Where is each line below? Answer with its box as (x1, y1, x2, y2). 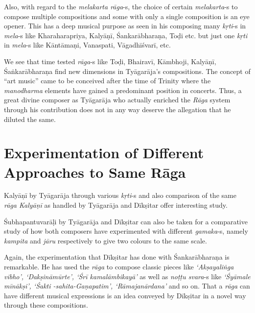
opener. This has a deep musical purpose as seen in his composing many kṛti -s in (4, 21, 246, 31)
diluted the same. (4, 114, 56, 124)
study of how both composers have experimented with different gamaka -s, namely (4, 226, 248, 236)
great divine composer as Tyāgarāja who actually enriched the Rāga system (4, 95, 231, 105)
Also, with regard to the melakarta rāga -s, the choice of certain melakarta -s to (4, 1, 238, 11)
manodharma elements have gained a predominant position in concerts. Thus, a (4, 85, 242, 95)
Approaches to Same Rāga (4, 162, 186, 182)
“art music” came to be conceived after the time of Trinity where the (4, 75, 211, 86)
